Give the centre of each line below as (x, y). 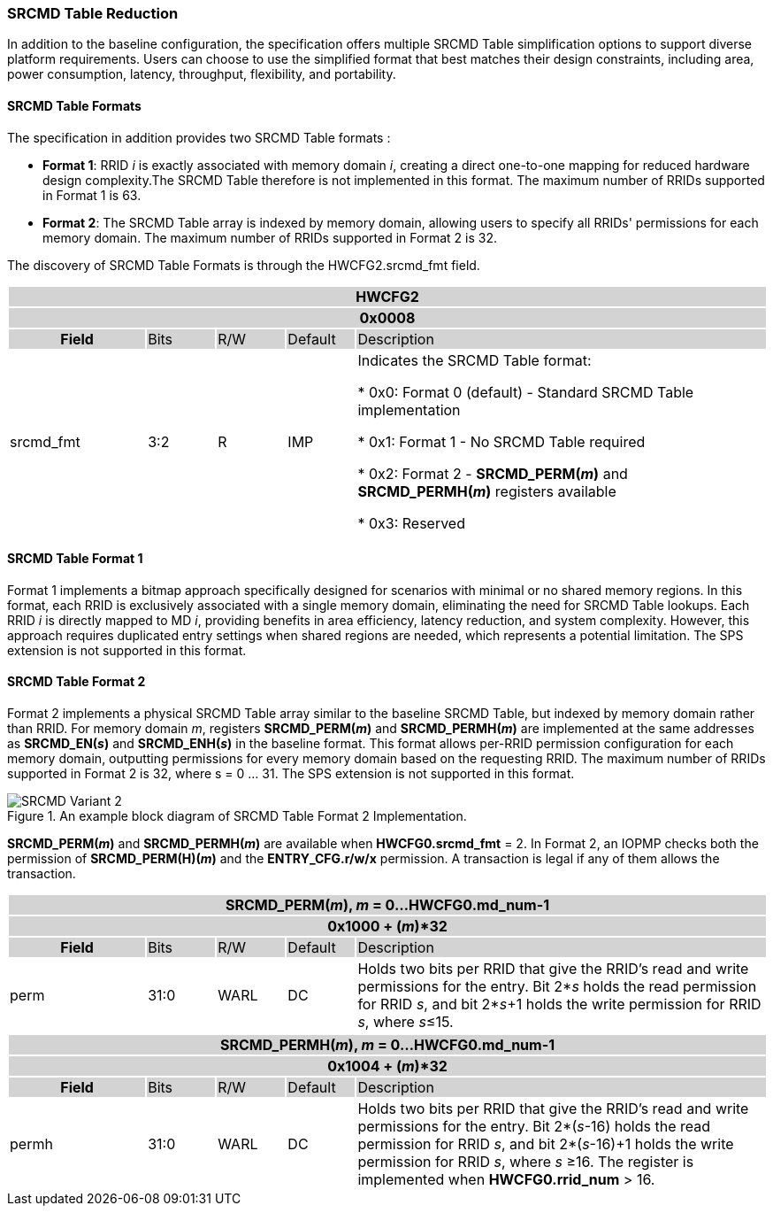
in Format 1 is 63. (92, 195)
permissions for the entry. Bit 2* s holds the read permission (557, 987)
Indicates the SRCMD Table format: (475, 360)
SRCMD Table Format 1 (75, 559)
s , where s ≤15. (406, 1022)
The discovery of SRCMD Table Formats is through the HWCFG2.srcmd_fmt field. (244, 265)
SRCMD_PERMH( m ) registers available (487, 491)
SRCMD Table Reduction (93, 13)
